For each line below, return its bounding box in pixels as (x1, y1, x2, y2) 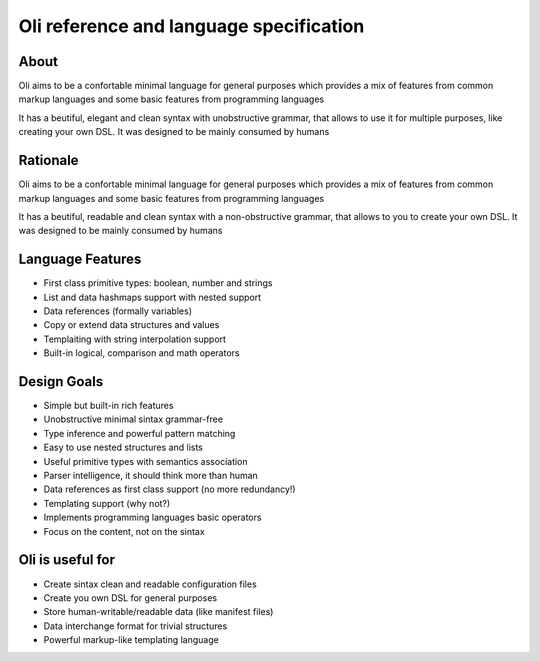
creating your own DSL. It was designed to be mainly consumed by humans (18, 126, 330, 138)
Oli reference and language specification (18, 15, 365, 37)
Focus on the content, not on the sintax (43, 525, 205, 537)
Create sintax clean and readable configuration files (43, 578, 257, 590)
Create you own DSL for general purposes (43, 591, 218, 604)
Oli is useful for (18, 551, 115, 569)
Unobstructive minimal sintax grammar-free (43, 413, 224, 425)
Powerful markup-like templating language (43, 634, 219, 646)
